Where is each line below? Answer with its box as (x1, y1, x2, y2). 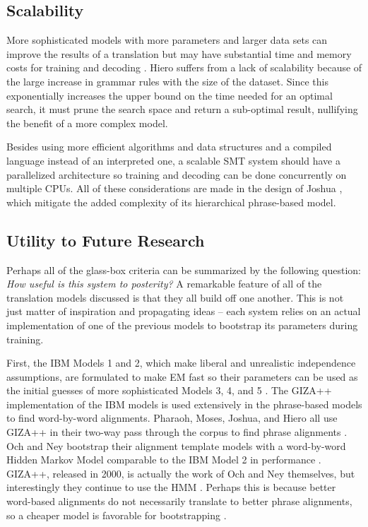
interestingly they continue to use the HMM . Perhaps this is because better (6, 480, 336, 495)
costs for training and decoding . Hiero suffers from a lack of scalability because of (6, 60, 362, 75)
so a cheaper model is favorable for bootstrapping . (6, 507, 227, 522)
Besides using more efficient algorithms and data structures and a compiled (6, 139, 332, 154)
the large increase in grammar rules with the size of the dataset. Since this (6, 73, 328, 88)
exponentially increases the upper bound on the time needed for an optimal (6, 88, 333, 102)
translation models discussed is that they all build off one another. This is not (6, 290, 344, 304)
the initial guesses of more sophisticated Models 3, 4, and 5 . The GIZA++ (6, 383, 332, 398)
